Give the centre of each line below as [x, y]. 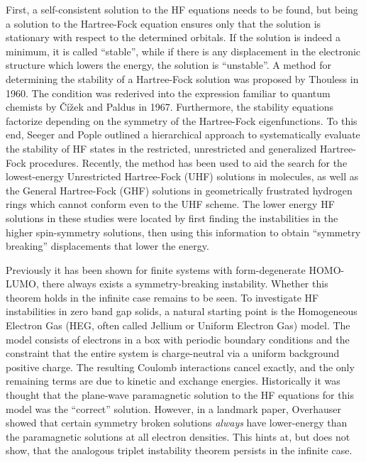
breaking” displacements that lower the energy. [107, 246]
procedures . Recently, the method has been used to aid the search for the [188, 162]
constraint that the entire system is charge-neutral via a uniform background [173, 353]
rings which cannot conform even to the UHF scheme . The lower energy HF [170, 204]
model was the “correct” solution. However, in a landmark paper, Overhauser [173, 408]
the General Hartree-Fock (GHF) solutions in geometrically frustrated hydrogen [179, 190]
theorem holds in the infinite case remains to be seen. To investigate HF [162, 297]
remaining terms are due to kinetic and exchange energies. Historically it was [173, 381]
